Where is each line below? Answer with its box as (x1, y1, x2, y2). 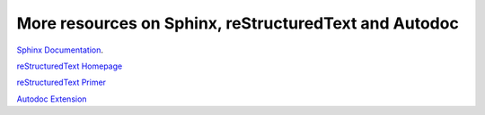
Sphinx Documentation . (16, 45, 103, 55)
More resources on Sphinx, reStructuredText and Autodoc (16, 13, 460, 33)
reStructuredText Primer (16, 77, 107, 88)
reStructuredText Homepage (16, 61, 123, 71)
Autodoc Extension (16, 94, 87, 104)
